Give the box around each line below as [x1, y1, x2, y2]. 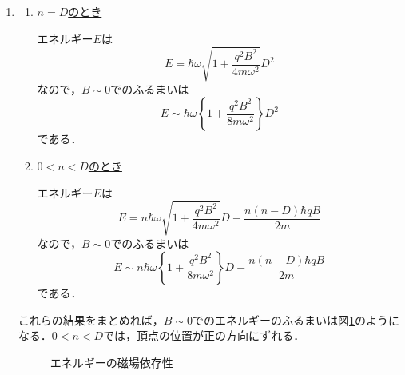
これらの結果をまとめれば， [18, 311, 164, 328]
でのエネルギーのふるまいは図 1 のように [193, 311, 400, 328]
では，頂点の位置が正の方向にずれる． [103, 327, 305, 344]
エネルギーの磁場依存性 [50, 354, 173, 371]
